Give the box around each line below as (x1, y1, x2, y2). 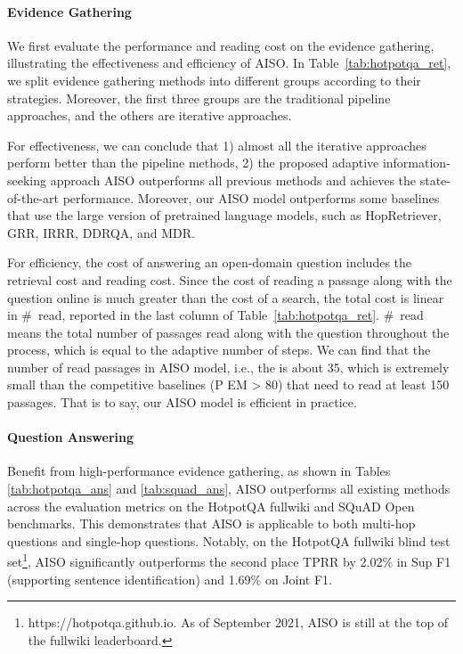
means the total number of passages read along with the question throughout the (7, 323, 450, 341)
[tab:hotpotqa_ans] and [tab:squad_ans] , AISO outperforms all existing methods (7, 479, 451, 498)
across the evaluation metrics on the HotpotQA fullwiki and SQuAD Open (7, 496, 415, 515)
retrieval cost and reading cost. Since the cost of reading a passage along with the (7, 270, 452, 289)
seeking (7, 170, 47, 189)
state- (419, 170, 451, 189)
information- (382, 153, 451, 172)
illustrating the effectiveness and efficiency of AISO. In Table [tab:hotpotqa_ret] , (7, 53, 451, 72)
